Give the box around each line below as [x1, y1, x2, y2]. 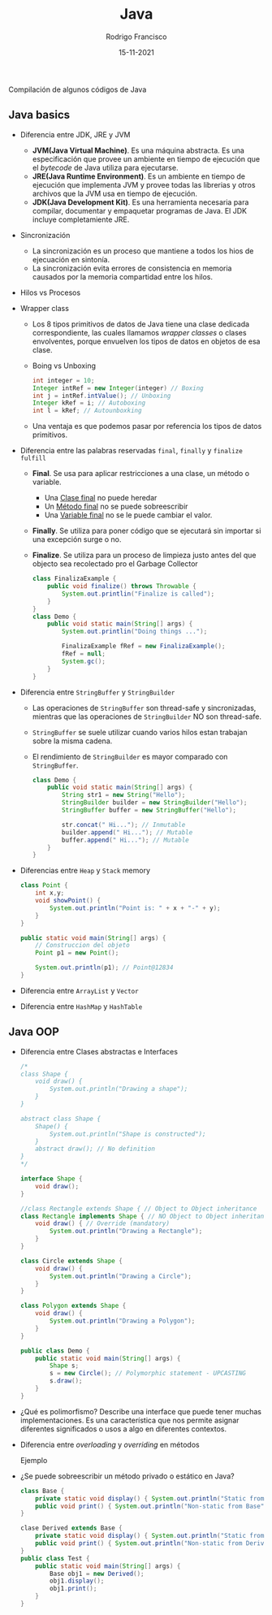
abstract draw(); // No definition [35, 1145, 156, 1154]
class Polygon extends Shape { [19, 1301, 127, 1310]
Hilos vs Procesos [19, 288, 81, 297]
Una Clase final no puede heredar [44, 493, 158, 503]
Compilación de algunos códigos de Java [8, 84, 147, 94]
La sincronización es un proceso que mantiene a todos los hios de [32, 245, 254, 256]
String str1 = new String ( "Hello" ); [61, 791, 186, 799]
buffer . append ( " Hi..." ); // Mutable [61, 836, 189, 844]
